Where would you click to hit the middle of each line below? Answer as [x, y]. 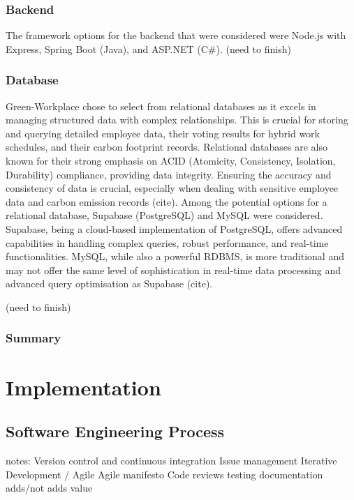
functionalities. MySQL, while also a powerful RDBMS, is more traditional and [175, 256]
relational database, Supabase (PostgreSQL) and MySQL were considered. [164, 215]
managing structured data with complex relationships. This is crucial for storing [177, 120]
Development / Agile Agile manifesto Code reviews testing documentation [164, 474]
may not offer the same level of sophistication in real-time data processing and [173, 270]
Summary [34, 338]
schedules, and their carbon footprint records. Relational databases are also [167, 147]
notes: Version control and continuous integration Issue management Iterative [171, 460]
